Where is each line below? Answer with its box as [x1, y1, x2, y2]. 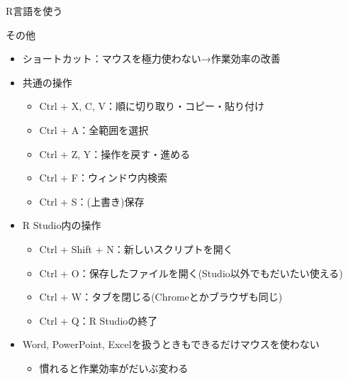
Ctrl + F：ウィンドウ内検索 [39, 170, 167, 185]
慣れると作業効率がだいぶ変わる [39, 360, 189, 375]
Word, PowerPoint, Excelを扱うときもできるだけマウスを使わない [22, 337, 320, 352]
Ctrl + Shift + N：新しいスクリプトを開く [39, 241, 233, 256]
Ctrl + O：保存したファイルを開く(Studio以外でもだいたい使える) [39, 265, 343, 280]
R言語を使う [6, 4, 63, 18]
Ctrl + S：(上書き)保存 [39, 194, 145, 208]
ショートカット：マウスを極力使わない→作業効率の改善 [22, 51, 281, 66]
